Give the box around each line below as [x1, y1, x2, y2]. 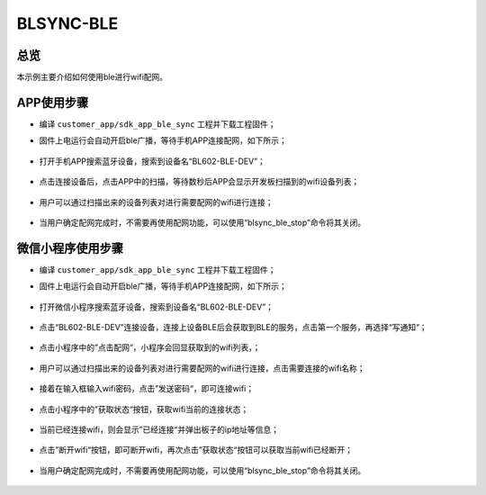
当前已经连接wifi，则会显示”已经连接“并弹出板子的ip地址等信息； [39, 424, 279, 435]
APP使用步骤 [16, 94, 89, 110]
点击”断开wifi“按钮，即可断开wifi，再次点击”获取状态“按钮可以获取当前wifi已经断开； [39, 445, 353, 455]
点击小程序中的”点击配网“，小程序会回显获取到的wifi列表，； [39, 342, 261, 353]
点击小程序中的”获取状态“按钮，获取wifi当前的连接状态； [39, 403, 249, 414]
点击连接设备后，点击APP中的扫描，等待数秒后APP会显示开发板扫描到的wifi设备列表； [39, 176, 360, 187]
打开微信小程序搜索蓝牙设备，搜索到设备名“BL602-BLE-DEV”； [39, 301, 274, 312]
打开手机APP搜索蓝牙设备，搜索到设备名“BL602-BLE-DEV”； [39, 156, 265, 166]
